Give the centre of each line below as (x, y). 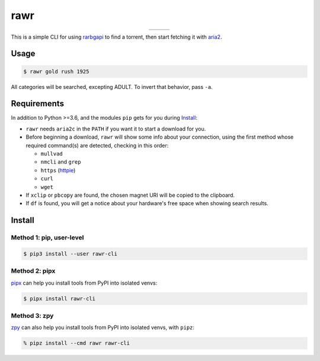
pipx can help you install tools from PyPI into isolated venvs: (84, 283)
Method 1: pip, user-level (47, 238)
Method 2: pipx (33, 271)
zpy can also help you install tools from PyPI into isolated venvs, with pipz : (103, 328)
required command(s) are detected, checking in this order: (97, 145)
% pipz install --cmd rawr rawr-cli (77, 343)
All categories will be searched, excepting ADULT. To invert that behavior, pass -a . (112, 87)
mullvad (52, 154)
